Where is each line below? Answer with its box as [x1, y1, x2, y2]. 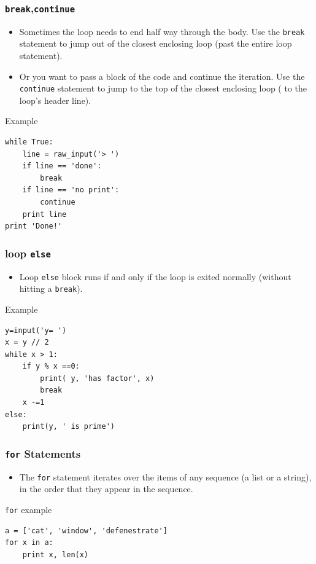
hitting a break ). [19, 282, 83, 295]
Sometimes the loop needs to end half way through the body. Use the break [19, 25, 305, 37]
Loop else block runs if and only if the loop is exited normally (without [19, 270, 291, 283]
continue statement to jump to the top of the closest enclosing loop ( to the [19, 82, 307, 95]
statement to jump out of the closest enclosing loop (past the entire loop [19, 37, 292, 50]
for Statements [5, 445, 81, 461]
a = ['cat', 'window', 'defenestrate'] [5, 526, 168, 535]
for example [5, 503, 52, 515]
